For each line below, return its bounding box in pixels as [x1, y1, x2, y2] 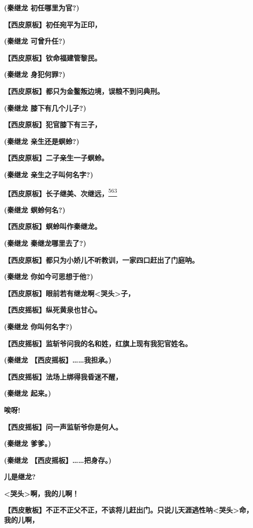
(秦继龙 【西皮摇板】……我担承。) [4, 355, 112, 365]
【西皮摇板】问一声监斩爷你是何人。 [4, 421, 122, 432]
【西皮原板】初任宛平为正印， [4, 19, 101, 29]
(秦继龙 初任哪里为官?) [4, 2, 80, 12]
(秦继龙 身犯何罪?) [4, 69, 66, 79]
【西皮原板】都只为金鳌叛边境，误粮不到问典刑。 [4, 85, 164, 96]
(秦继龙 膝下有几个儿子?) [4, 102, 86, 113]
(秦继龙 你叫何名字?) [4, 321, 73, 331]
